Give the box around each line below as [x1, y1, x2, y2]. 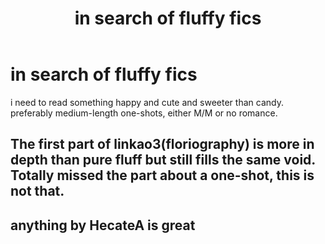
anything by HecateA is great [10, 217, 196, 234]
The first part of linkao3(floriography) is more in [10, 136, 315, 153]
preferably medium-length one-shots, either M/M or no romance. [10, 107, 278, 119]
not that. [10, 183, 65, 200]
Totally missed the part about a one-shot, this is [10, 167, 315, 184]
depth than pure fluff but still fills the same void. [10, 152, 316, 169]
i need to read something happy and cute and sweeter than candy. [10, 96, 284, 108]
